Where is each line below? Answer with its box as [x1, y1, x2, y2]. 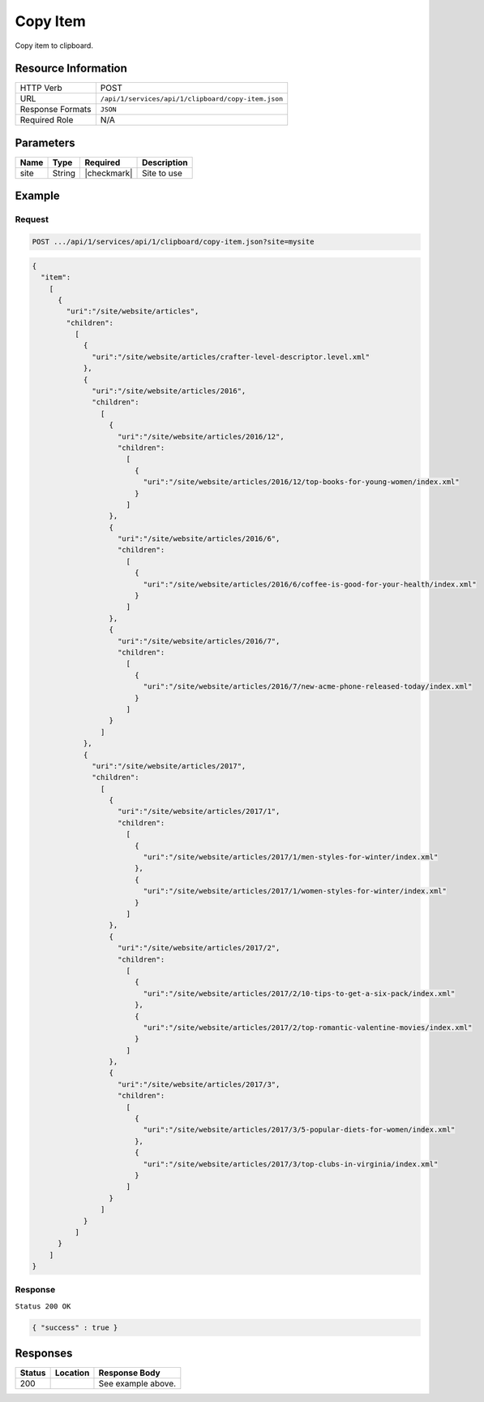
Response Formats [19, 104, 92, 115]
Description [142, 157, 188, 168]
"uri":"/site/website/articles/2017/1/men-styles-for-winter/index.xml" [143, 853, 439, 862]
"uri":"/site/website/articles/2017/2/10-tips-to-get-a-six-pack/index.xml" [143, 989, 456, 998]
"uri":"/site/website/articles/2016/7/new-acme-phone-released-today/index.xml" [143, 682, 473, 691]
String [52, 167, 76, 179]
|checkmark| [84, 167, 133, 179]
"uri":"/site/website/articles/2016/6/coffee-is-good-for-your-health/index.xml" [143, 579, 478, 589]
